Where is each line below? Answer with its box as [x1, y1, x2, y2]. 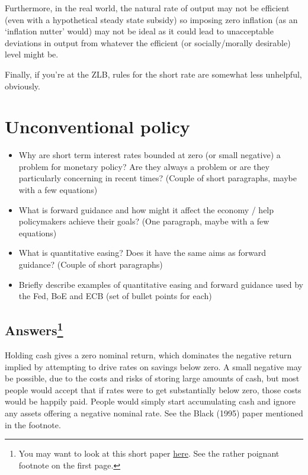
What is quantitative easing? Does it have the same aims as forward [18, 246, 266, 259]
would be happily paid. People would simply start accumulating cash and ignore [5, 395, 296, 407]
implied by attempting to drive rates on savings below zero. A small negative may [5, 360, 302, 373]
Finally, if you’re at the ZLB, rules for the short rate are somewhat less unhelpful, [5, 68, 302, 80]
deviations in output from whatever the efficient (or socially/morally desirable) [5, 36, 291, 49]
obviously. [5, 79, 40, 92]
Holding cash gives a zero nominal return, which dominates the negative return [5, 349, 292, 361]
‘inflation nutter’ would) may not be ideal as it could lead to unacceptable [5, 25, 274, 37]
